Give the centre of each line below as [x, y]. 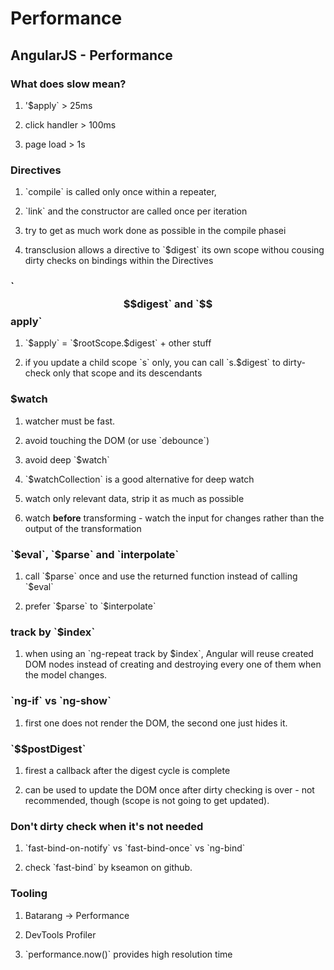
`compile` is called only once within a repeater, [120, 192]
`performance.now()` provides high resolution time [128, 954]
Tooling [29, 894]
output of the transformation [83, 528]
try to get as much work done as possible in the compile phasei [155, 231]
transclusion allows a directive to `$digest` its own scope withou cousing [174, 250]
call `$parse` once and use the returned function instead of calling [161, 576]
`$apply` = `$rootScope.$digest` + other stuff [118, 343]
